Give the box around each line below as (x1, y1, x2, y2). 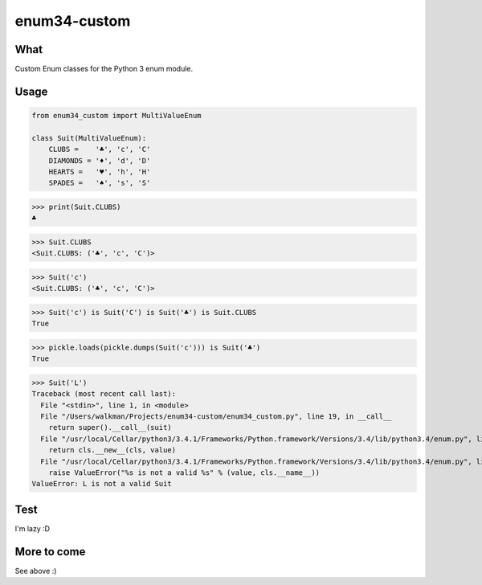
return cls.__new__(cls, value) (48, 446, 177, 455)
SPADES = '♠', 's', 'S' (48, 178, 151, 188)
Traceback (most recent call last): (31, 390, 177, 399)
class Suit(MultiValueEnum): (31, 133, 147, 142)
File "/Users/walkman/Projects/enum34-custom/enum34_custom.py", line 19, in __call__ (40, 412, 393, 421)
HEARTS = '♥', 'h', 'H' (48, 167, 151, 177)
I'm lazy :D (14, 523, 51, 534)
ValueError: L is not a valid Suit (31, 479, 172, 489)
